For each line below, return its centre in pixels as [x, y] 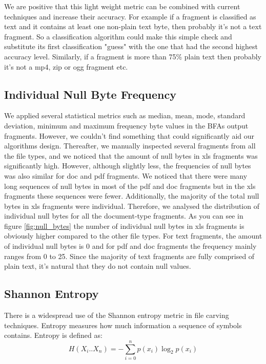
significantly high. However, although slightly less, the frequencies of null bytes [128, 166]
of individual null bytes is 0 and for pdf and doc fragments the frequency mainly [130, 246]
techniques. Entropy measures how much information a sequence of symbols [123, 325]
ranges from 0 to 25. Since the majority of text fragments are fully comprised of [129, 256]
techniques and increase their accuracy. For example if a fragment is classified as [130, 16]
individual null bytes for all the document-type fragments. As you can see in [124, 216]
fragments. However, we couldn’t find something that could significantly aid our [129, 135]
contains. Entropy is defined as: [53, 335]
